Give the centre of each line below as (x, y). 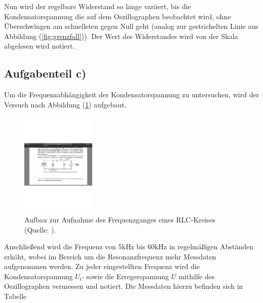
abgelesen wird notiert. (40, 46)
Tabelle (15, 296)
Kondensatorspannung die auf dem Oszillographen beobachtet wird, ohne (118, 16)
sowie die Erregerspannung (128, 276)
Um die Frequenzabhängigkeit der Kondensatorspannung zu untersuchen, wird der (132, 94)
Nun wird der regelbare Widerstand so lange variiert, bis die (98, 6)
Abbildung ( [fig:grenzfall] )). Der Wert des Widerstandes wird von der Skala (121, 36)
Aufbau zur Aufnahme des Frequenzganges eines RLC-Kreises (120, 219)
